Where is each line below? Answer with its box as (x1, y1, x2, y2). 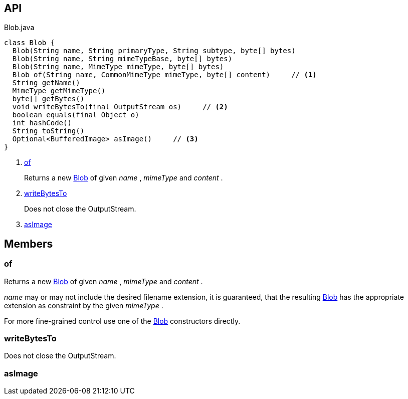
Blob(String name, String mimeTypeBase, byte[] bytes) (12, 55, 233, 63)
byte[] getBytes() (12, 95, 85, 103)
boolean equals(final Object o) (12, 111, 139, 119)
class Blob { (4, 39, 55, 47)
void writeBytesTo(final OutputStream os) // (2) (12, 103, 228, 111)
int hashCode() (12, 119, 72, 127)
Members (4, 237, 53, 250)
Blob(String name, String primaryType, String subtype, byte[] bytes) (12, 47, 296, 55)
